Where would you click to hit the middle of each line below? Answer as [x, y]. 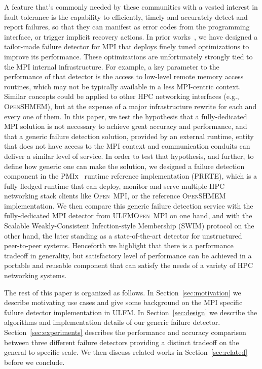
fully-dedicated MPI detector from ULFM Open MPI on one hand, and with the [128, 215]
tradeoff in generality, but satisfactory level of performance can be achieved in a [128, 255]
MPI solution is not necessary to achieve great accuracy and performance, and [126, 126]
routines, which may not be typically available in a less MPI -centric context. [123, 86]
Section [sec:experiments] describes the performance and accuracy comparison [125, 332]
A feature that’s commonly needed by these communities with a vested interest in [131, 7]
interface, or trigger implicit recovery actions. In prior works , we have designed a [131, 36]
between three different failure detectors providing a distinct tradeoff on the [122, 342]
